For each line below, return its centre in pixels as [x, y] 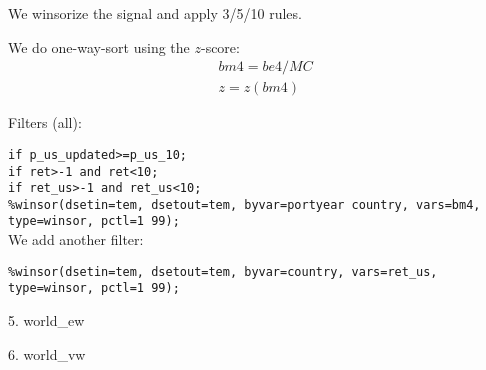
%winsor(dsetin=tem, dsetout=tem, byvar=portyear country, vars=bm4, [244, 204]
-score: [220, 46]
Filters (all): [45, 122]
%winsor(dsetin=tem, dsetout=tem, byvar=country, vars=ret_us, [223, 271]
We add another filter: [76, 239]
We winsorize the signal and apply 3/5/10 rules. [155, 13]
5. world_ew [46, 320]
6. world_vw [47, 353]
